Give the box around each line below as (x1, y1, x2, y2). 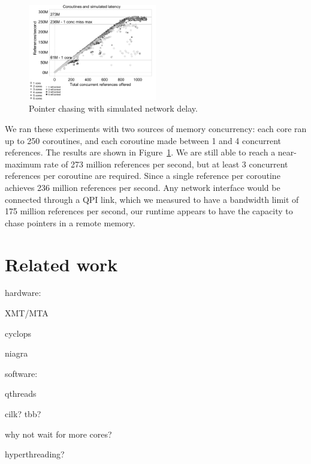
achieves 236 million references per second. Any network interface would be (5, 181, 280, 193)
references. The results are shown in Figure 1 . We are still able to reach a (5, 146, 276, 158)
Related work (5, 252, 118, 276)
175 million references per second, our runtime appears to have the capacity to (5, 205, 293, 217)
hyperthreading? (5, 448, 65, 460)
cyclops (5, 327, 32, 339)
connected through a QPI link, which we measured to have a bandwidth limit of (5, 193, 299, 205)
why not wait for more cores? (5, 427, 112, 440)
